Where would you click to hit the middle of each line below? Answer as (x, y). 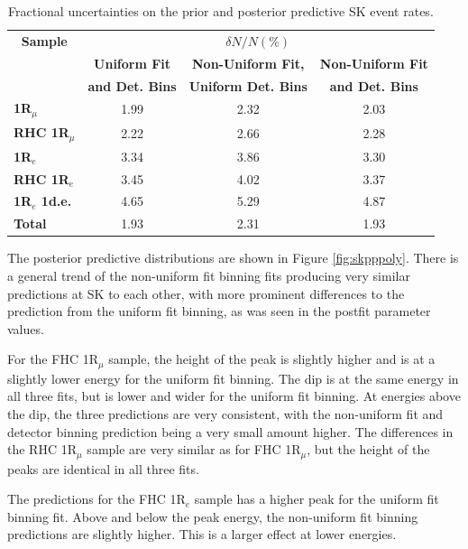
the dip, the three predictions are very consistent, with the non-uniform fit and (225, 414)
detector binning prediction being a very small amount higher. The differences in (230, 431)
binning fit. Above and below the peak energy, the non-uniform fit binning (213, 516)
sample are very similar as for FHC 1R (194, 449)
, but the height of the (368, 449)
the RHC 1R (42, 449)
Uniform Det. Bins (248, 85)
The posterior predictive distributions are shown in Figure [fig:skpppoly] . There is (233, 258)
